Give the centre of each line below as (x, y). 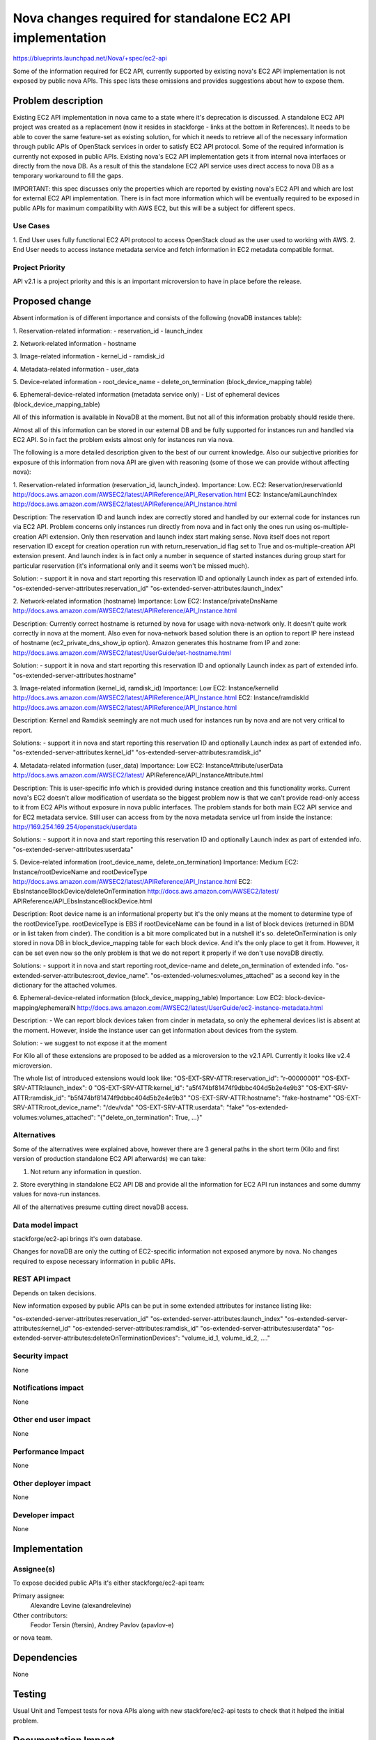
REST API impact (42, 1279)
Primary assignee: (39, 1596)
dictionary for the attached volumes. (65, 985)
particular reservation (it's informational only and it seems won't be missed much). (131, 565)
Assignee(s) (34, 1569)
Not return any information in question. (86, 1171)
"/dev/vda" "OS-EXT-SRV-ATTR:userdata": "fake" (174, 1107)
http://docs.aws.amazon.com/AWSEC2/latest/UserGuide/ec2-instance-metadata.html (200, 1007)
